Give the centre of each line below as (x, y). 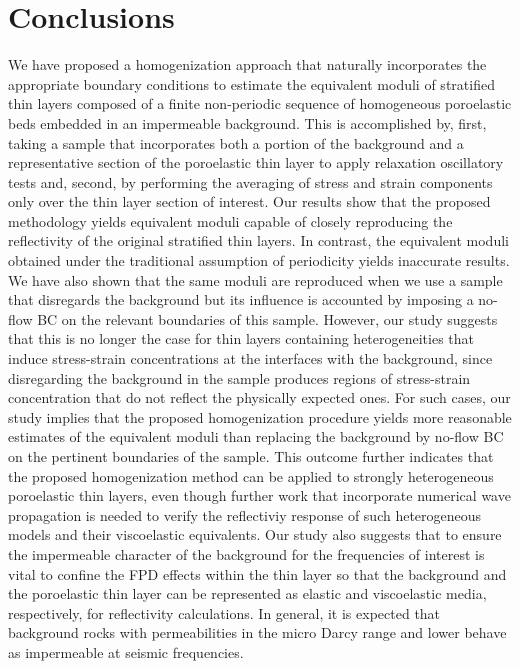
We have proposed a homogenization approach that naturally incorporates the (247, 64)
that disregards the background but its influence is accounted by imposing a (241, 299)
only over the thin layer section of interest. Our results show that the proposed (249, 201)
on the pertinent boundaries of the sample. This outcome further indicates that (251, 456)
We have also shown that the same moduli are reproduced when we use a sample (255, 279)
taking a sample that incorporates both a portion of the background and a (236, 142)
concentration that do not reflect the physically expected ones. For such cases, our (259, 397)
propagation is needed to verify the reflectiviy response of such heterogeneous (245, 514)
